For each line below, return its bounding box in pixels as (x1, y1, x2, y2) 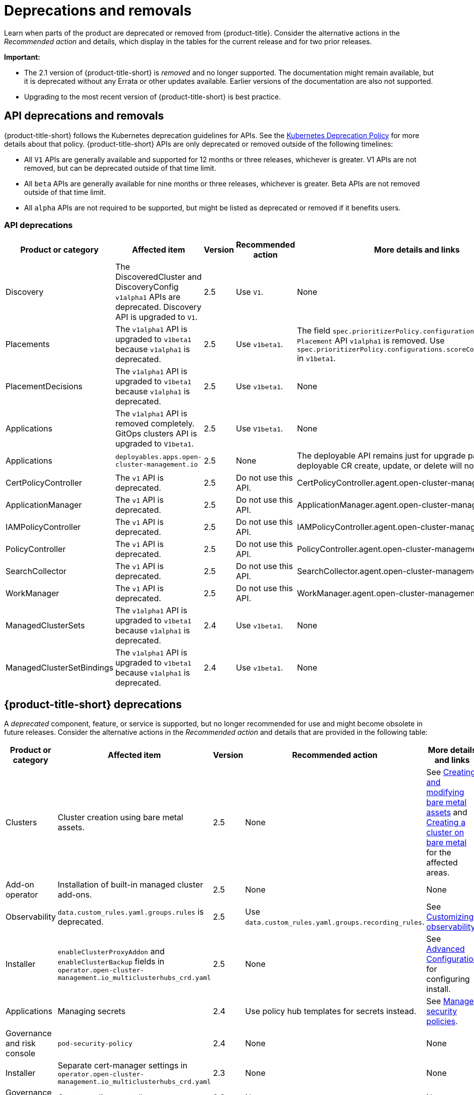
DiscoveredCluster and (115, 272, 202, 282)
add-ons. (57, 890, 92, 900)
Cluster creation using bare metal (57, 812, 183, 823)
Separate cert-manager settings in (57, 1060, 188, 1071)
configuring (426, 974, 470, 984)
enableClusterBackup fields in (57, 956, 165, 967)
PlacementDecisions (6, 381, 83, 392)
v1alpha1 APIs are (115, 292, 181, 302)
